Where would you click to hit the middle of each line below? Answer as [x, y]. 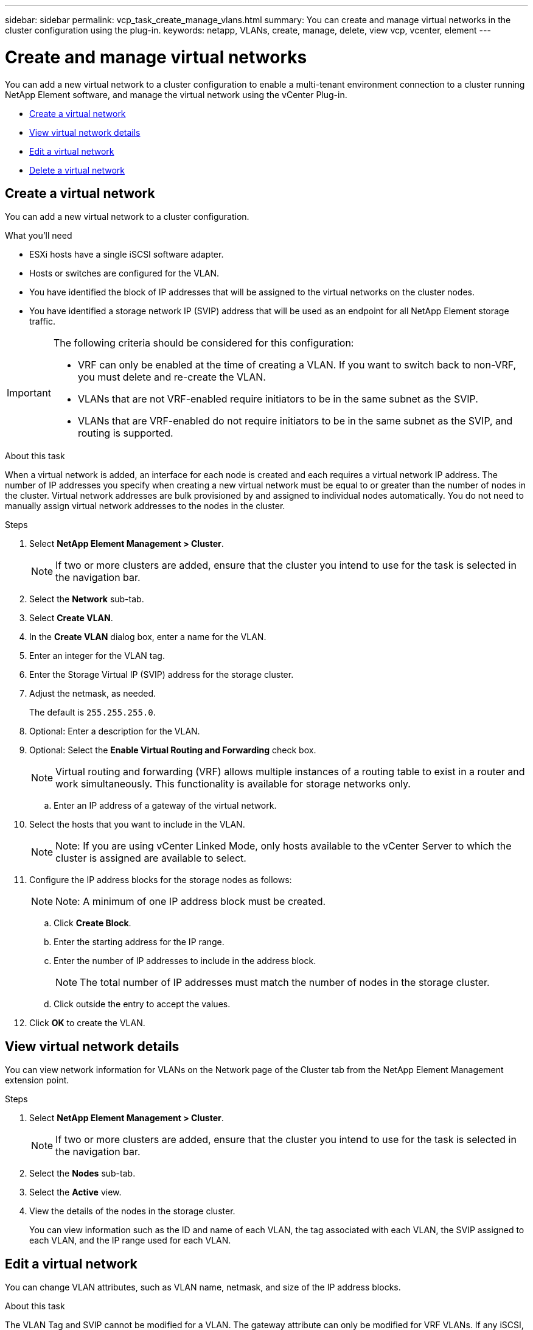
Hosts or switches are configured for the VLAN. [124, 273]
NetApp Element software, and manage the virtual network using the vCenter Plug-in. [176, 94]
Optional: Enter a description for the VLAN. [115, 731]
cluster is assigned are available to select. [151, 858]
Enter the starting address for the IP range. [139, 942]
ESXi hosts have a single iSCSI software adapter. [127, 255]
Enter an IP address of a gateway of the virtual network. [165, 806]
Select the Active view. [75, 1192]
